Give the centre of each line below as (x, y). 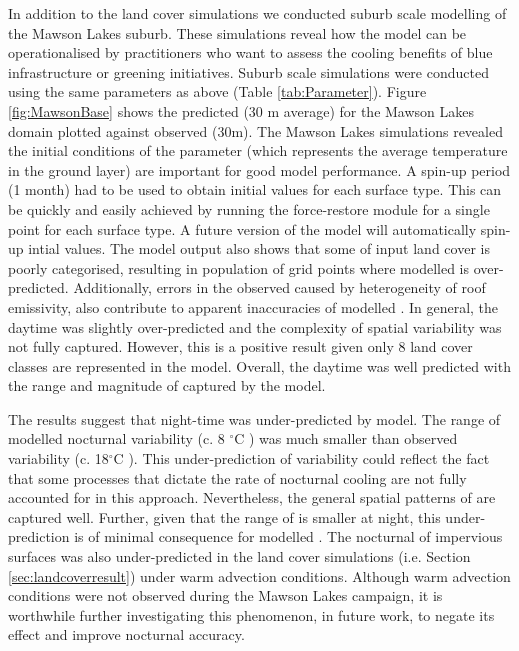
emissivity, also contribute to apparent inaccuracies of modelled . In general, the (253, 306)
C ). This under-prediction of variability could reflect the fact (301, 458)
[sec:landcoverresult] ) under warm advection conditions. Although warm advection (259, 575)
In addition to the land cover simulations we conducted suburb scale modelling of (257, 13)
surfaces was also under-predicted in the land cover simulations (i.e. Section (239, 556)
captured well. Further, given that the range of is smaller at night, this (224, 516)
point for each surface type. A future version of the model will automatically (242, 228)
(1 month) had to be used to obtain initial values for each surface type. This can (255, 189)
